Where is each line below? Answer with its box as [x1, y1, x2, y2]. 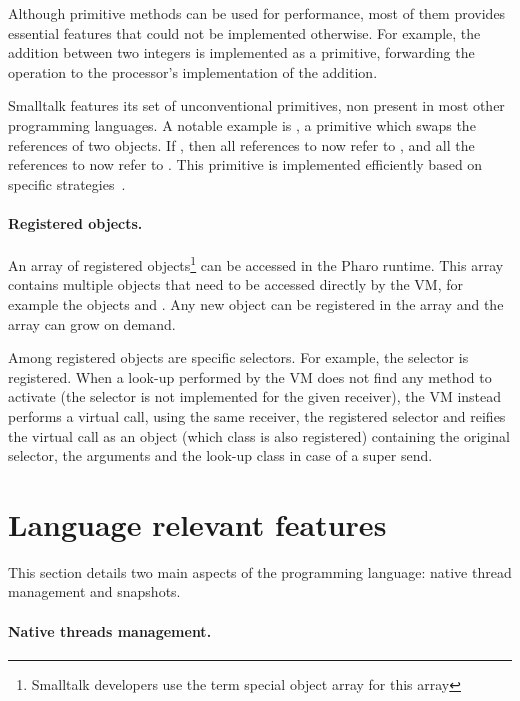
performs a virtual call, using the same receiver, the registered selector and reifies [8, 405, 506, 426]
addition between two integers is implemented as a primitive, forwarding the [8, 42, 475, 63]
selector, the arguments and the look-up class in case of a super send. [8, 445, 433, 466]
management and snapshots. [8, 581, 181, 602]
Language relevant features [8, 503, 387, 544]
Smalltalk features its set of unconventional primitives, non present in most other [8, 95, 505, 116]
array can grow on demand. [8, 313, 176, 334]
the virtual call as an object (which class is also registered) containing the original [8, 425, 510, 446]
